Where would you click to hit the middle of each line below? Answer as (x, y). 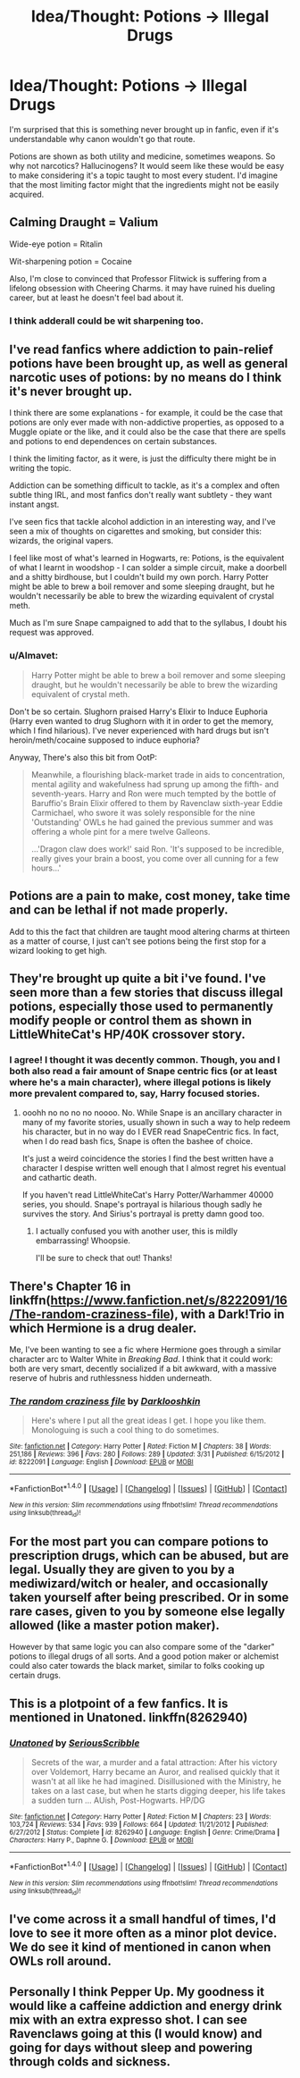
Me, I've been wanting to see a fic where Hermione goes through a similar (145, 1350)
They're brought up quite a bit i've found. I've (137, 978)
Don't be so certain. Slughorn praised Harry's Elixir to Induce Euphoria (138, 711)
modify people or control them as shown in (131, 1020)
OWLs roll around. (60, 1961)
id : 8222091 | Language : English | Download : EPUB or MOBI (101, 1462)
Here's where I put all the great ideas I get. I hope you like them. (149, 1421)
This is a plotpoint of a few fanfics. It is (119, 1703)
